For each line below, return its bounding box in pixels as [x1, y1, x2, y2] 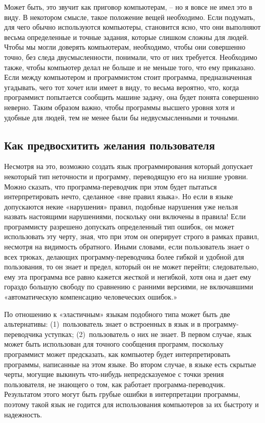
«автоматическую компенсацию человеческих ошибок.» [4, 291, 178, 302]
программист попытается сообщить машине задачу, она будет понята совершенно [4, 92, 259, 102]
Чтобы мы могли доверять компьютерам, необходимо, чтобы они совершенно [4, 41, 246, 52]
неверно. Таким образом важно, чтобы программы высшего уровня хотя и [4, 101, 235, 112]
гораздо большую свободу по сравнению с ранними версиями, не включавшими [4, 281, 253, 292]
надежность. [4, 409, 42, 419]
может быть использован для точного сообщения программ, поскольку [4, 339, 224, 349]
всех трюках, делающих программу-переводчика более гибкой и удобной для [4, 251, 244, 262]
